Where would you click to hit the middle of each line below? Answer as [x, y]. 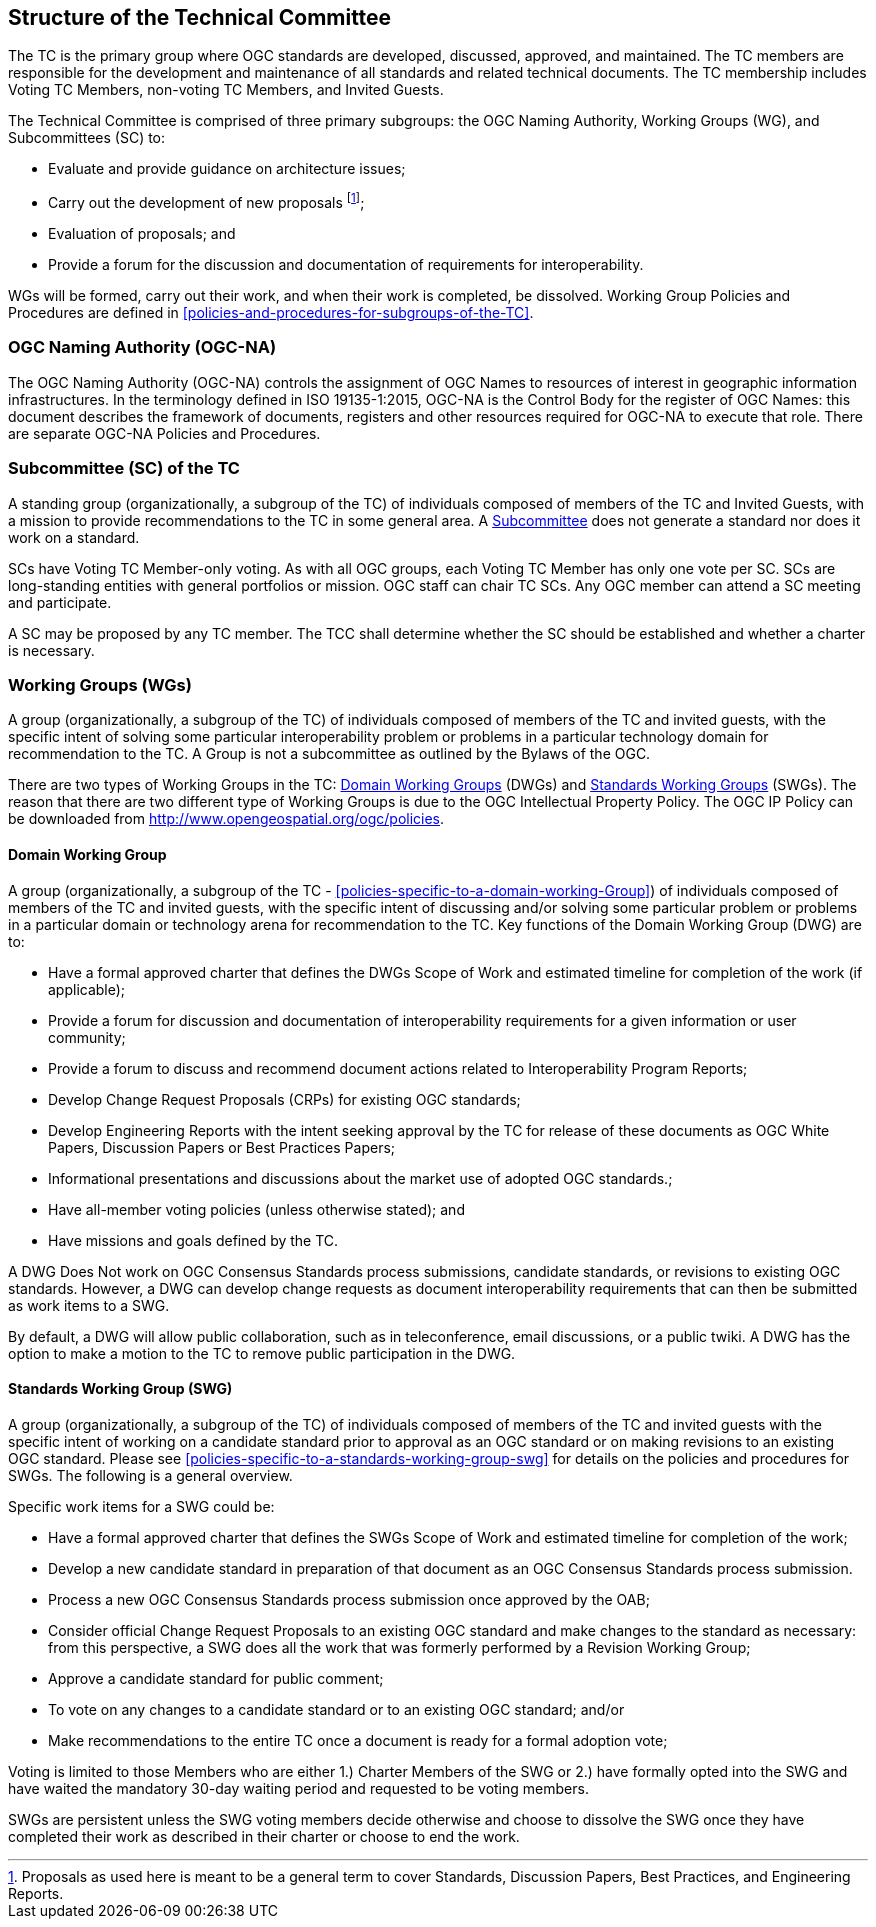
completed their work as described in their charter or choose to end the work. [264, 1836]
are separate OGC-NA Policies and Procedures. [164, 433]
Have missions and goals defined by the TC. [193, 1240]
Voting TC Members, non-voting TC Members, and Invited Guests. [226, 90]
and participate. [60, 602]
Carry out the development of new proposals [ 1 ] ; [206, 201]
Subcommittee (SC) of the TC [124, 468]
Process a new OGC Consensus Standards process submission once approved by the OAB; [349, 1599]
